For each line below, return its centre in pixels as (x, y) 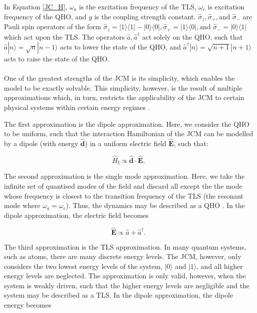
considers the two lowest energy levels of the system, (83, 266)
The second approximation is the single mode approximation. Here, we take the (124, 176)
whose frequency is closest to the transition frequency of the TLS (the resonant (124, 195)
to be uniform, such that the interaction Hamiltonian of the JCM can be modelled (128, 133)
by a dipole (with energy (41, 143)
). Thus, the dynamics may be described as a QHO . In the (155, 205)
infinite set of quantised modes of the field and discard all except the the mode (123, 185)
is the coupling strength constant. (145, 16)
